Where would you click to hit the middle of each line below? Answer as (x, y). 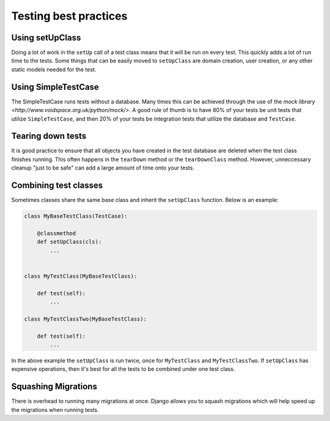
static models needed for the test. (54, 69)
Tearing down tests (49, 136)
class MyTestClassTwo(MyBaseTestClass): (85, 319)
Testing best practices (69, 16)
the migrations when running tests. (55, 409)
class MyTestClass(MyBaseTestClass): (81, 276)
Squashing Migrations (54, 386)
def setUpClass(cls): (69, 242)
